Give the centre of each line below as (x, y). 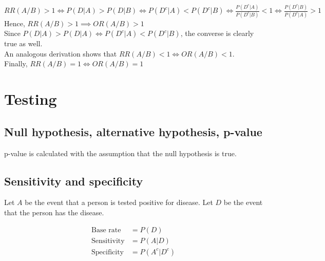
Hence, (15, 23)
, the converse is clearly (217, 33)
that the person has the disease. (54, 212)
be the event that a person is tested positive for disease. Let (119, 202)
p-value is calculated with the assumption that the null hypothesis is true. (120, 153)
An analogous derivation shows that (61, 53)
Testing (31, 99)
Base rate (106, 230)
